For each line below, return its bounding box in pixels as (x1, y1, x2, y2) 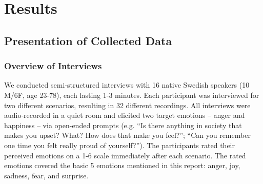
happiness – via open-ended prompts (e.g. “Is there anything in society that (4, 119, 242, 130)
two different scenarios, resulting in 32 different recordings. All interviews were (4, 99, 251, 110)
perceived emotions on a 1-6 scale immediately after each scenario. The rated (4, 150, 246, 160)
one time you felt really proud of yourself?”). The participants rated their (4, 139, 235, 150)
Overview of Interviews (4, 59, 102, 72)
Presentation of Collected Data (4, 32, 172, 48)
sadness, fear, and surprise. (4, 170, 89, 180)
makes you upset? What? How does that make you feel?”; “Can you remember (4, 130, 251, 140)
